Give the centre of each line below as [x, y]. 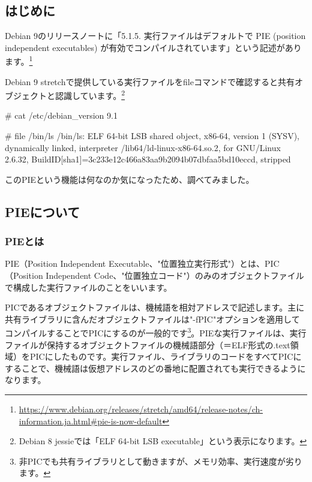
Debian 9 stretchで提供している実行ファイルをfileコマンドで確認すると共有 [150, 81]
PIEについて [42, 211]
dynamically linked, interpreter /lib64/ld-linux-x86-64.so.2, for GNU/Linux [143, 147]
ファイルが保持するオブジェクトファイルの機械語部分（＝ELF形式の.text [148, 344]
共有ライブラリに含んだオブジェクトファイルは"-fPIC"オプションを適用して [152, 319]
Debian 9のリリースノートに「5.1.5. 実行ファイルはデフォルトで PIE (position [155, 36]
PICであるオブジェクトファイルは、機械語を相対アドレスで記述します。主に [155, 307]
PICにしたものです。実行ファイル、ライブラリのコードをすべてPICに [166, 356]
